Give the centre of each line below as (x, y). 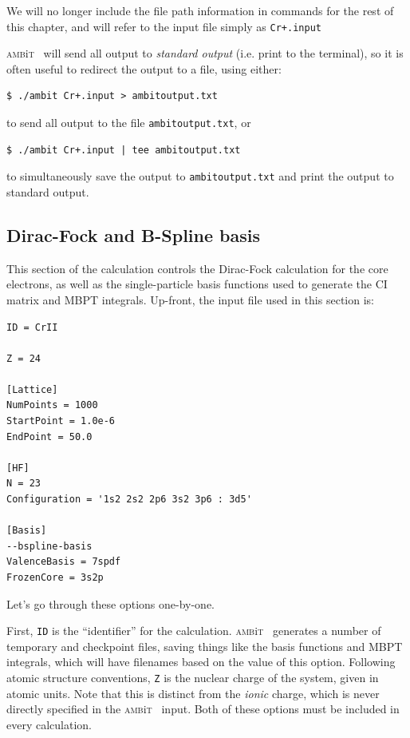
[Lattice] (32, 389)
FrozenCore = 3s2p (55, 578)
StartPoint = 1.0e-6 (61, 421)
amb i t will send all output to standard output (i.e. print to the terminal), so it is (205, 53)
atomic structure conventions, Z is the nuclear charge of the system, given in (193, 678)
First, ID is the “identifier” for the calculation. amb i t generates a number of (194, 631)
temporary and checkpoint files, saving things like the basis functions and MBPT (205, 646)
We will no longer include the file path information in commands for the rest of (200, 10)
